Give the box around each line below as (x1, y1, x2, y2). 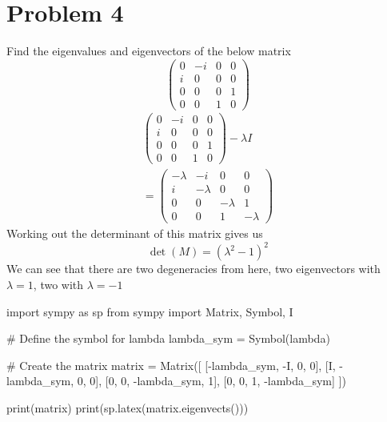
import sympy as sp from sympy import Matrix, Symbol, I (6, 303, 293, 320)
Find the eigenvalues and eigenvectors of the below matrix (6, 42, 291, 59)
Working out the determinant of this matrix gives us (6, 225, 263, 242)
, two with (33, 276, 84, 293)
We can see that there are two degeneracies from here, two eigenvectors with (6, 260, 381, 277)
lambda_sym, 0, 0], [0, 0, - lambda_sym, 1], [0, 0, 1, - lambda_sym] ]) (6, 372, 346, 389)
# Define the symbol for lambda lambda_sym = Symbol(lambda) (6, 330, 330, 347)
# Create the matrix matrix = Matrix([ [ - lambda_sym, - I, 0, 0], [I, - (6, 356, 344, 373)
